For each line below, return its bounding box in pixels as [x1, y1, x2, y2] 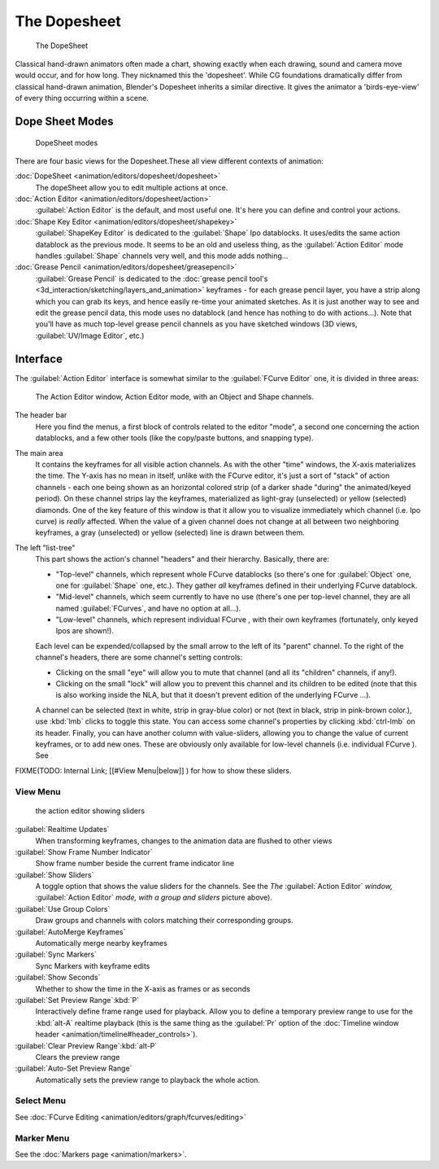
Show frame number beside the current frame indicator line [35, 859, 235, 869]
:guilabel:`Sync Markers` [15, 949, 97, 960]
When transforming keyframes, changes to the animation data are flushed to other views [35, 835, 333, 846]
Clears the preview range [35, 1052, 120, 1062]
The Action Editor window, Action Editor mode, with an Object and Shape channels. [35, 392, 315, 402]
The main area [15, 448, 64, 458]
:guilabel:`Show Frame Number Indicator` [15, 847, 154, 856]
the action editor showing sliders [35, 806, 146, 816]
